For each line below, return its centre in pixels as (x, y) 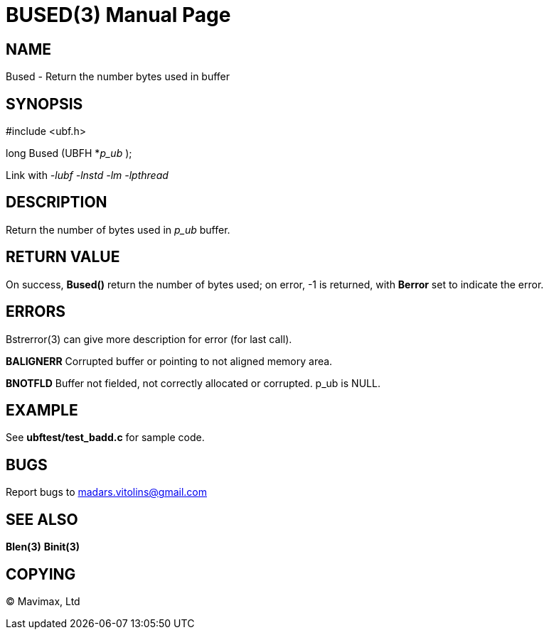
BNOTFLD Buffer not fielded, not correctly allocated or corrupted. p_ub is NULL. (193, 383)
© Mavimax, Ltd (43, 601)
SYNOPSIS (44, 104)
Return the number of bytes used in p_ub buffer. (118, 229)
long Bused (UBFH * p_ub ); (69, 153)
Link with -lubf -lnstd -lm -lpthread (87, 175)
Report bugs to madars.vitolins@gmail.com (106, 492)
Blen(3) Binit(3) (43, 547)
